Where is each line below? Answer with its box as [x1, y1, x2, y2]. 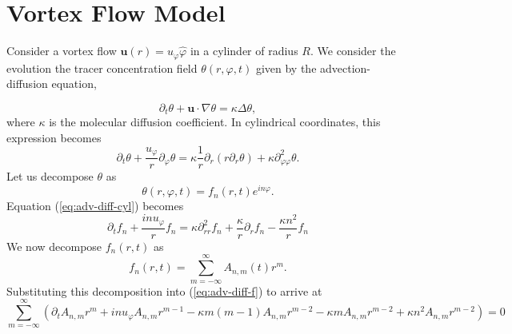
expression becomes [6, 129, 102, 145]
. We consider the [310, 42, 396, 59]
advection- [320, 59, 371, 76]
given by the [255, 59, 317, 76]
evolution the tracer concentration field [6, 59, 198, 76]
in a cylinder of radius [190, 42, 298, 59]
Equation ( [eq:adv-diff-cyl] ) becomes [6, 197, 184, 214]
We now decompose [6, 237, 102, 254]
